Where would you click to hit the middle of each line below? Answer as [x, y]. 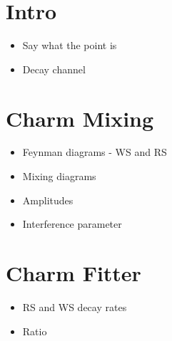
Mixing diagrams [59, 176]
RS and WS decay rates [75, 306]
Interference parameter [72, 224]
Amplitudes [48, 200]
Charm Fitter [74, 273]
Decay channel [54, 69]
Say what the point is [70, 45]
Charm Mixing [80, 118]
